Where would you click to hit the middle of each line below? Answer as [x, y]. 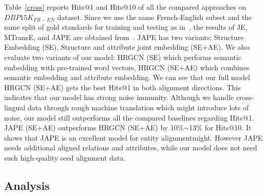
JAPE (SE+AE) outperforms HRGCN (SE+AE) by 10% [94, 128]
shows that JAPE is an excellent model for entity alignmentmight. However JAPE [133, 137]
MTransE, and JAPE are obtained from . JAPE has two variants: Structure [124, 37]
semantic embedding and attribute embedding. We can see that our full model [127, 77]
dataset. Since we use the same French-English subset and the [155, 17]
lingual [15, 107]
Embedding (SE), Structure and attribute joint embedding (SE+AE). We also [127, 47]
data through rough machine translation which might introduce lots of [138, 107]
